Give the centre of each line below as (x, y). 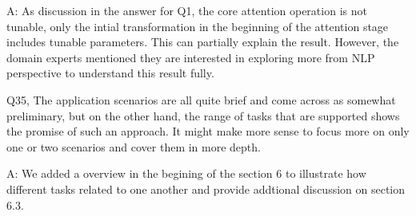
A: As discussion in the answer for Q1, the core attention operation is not (187, 10)
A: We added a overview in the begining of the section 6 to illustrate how (186, 173)
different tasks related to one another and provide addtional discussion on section (206, 189)
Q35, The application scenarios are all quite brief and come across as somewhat (201, 99)
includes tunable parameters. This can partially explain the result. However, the (203, 42)
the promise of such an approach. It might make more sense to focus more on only (208, 131)
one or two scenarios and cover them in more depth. (134, 146)
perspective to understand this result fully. (110, 73)
